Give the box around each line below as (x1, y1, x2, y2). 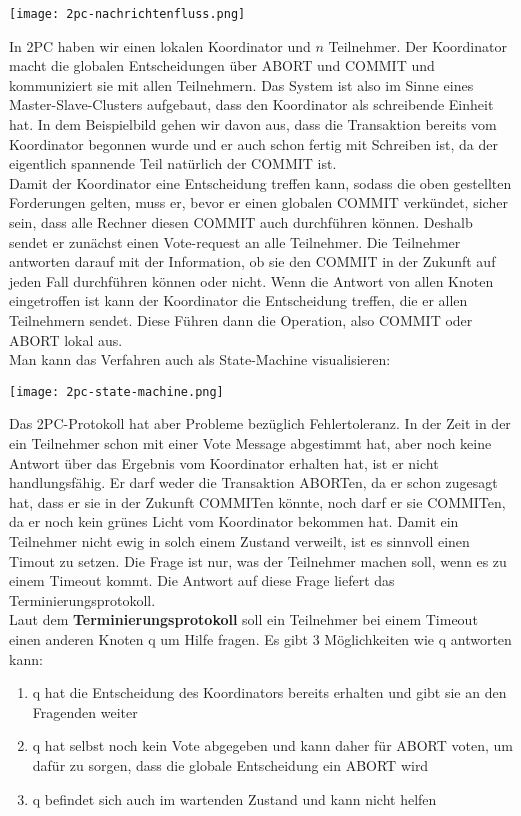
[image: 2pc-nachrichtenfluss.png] (9, 7, 246, 21)
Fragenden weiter (32, 701, 138, 722)
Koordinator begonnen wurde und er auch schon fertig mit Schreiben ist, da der (9, 133, 498, 154)
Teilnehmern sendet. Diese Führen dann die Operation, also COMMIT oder (9, 309, 473, 330)
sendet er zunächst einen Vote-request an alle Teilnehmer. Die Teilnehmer (9, 231, 461, 252)
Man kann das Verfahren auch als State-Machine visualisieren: (9, 349, 391, 370)
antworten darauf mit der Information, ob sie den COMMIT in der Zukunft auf (9, 251, 496, 272)
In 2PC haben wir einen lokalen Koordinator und (9, 35, 311, 56)
